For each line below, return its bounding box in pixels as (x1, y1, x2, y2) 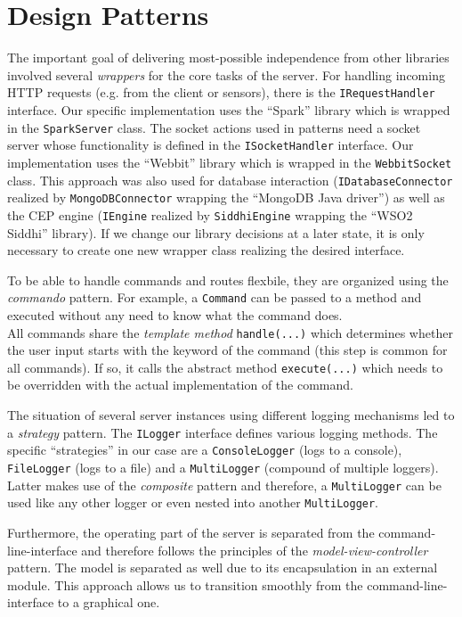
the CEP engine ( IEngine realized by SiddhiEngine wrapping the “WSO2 (7, 205, 413, 224)
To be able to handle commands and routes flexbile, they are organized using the (7, 270, 449, 289)
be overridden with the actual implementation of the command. (7, 375, 353, 394)
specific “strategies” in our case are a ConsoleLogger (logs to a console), (7, 440, 402, 459)
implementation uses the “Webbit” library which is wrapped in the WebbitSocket (7, 152, 452, 171)
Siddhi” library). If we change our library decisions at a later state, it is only (7, 223, 425, 242)
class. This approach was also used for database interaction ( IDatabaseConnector (7, 170, 453, 189)
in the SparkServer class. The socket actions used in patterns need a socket (7, 118, 421, 136)
